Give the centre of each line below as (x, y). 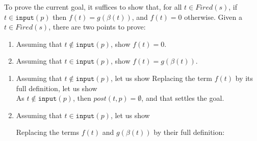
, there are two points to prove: (97, 27)
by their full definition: (189, 132)
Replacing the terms (47, 132)
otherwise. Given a (213, 17)
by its (244, 78)
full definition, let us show (57, 88)
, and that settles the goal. (183, 98)
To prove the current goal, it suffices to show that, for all (93, 7)
